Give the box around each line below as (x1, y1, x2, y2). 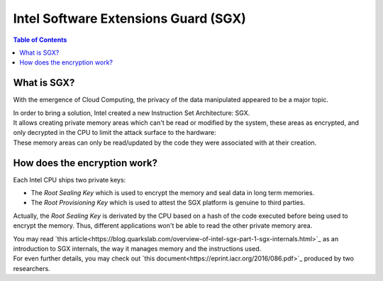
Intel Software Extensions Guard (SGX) (13, 11, 246, 26)
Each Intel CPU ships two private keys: (13, 175, 126, 184)
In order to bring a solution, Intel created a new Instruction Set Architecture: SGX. (13, 109, 250, 117)
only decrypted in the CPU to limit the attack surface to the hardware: (13, 128, 216, 137)
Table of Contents (13, 35, 67, 44)
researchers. (13, 264, 50, 272)
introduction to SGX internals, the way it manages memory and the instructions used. (13, 245, 262, 253)
